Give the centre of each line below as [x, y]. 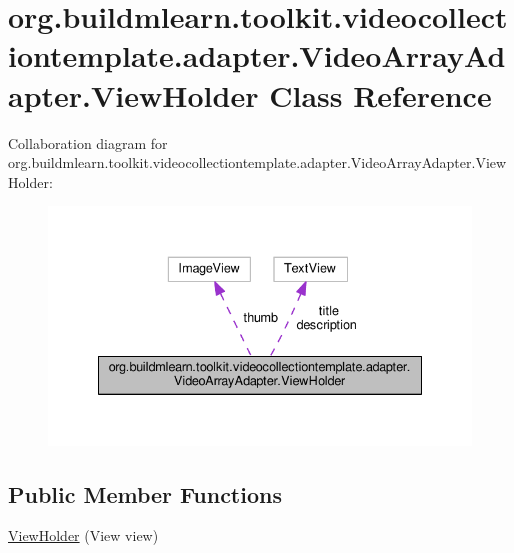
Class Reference [380, 94]
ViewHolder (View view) [83, 535]
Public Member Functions [145, 493]
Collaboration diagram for [88, 142]
